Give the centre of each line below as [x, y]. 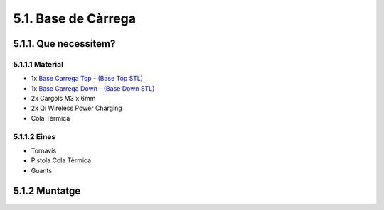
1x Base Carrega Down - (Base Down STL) [93, 88]
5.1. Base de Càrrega [75, 18]
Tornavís [44, 151]
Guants [42, 170]
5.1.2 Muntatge [47, 190]
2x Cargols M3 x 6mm [63, 99]
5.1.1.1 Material [38, 64]
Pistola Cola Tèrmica [61, 160]
